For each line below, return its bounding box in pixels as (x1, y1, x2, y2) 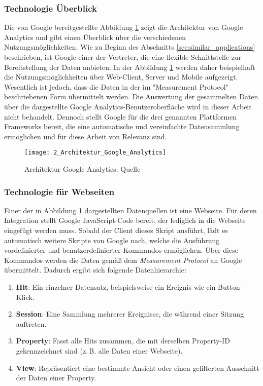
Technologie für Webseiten (4, 185, 115, 198)
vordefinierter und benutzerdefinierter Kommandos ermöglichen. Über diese (4, 245, 238, 255)
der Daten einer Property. (16, 372, 96, 383)
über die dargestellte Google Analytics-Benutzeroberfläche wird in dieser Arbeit (4, 101, 252, 111)
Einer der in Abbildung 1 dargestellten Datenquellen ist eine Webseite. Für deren (4, 205, 257, 215)
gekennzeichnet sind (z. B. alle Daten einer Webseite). (16, 345, 183, 356)
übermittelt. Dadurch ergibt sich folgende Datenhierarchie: (4, 264, 186, 275)
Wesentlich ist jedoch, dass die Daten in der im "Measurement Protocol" (4, 81, 228, 92)
